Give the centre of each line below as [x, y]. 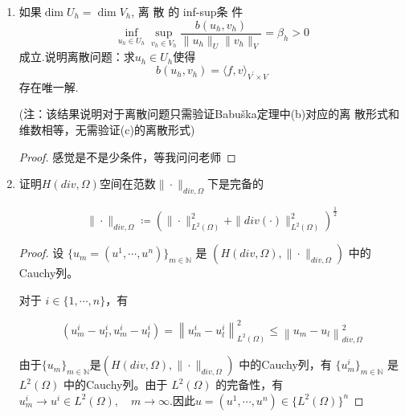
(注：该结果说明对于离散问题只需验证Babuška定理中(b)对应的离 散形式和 [209, 114]
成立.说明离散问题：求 [77, 57]
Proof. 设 [41, 253]
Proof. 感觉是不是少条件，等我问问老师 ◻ [127, 156]
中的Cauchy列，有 [285, 364]
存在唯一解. [49, 86]
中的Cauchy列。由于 [115, 384]
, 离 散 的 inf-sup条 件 [187, 11]
